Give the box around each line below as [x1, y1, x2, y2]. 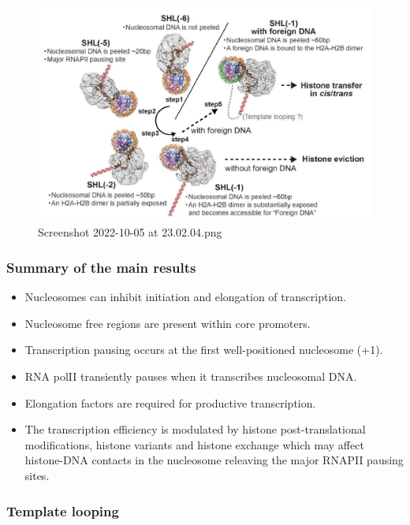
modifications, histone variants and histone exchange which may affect [24, 436, 364, 452]
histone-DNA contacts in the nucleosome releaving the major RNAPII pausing [24, 452, 404, 468]
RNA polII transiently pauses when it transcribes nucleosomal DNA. [24, 368, 357, 385]
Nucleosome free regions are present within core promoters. [24, 315, 311, 331]
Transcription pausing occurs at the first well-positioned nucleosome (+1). [24, 341, 383, 358]
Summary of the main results [6, 257, 196, 277]
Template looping [6, 501, 119, 520]
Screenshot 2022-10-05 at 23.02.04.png [38, 224, 222, 240]
